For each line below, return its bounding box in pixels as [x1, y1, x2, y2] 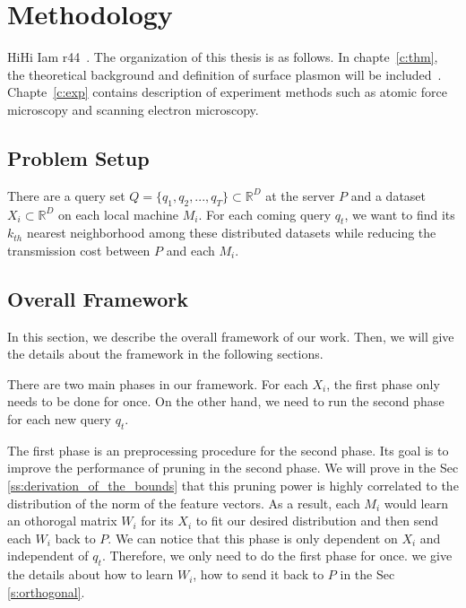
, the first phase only [326, 374, 440, 393]
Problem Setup [7, 143, 150, 171]
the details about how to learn [7, 565, 174, 584]
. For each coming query [198, 204, 332, 223]
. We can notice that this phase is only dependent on [108, 528, 398, 547]
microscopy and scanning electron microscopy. [7, 100, 259, 118]
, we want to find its [344, 204, 455, 223]
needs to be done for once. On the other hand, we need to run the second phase [7, 392, 444, 411]
